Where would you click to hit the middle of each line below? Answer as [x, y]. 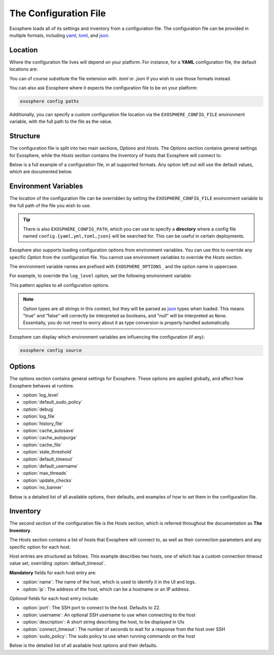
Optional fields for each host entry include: [54, 598]
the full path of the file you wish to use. [50, 205]
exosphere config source [51, 350]
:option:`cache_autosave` [48, 431]
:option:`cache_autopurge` [50, 438]
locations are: [24, 69]
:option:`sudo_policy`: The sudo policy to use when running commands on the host [109, 636]
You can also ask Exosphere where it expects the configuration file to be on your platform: [104, 88]
